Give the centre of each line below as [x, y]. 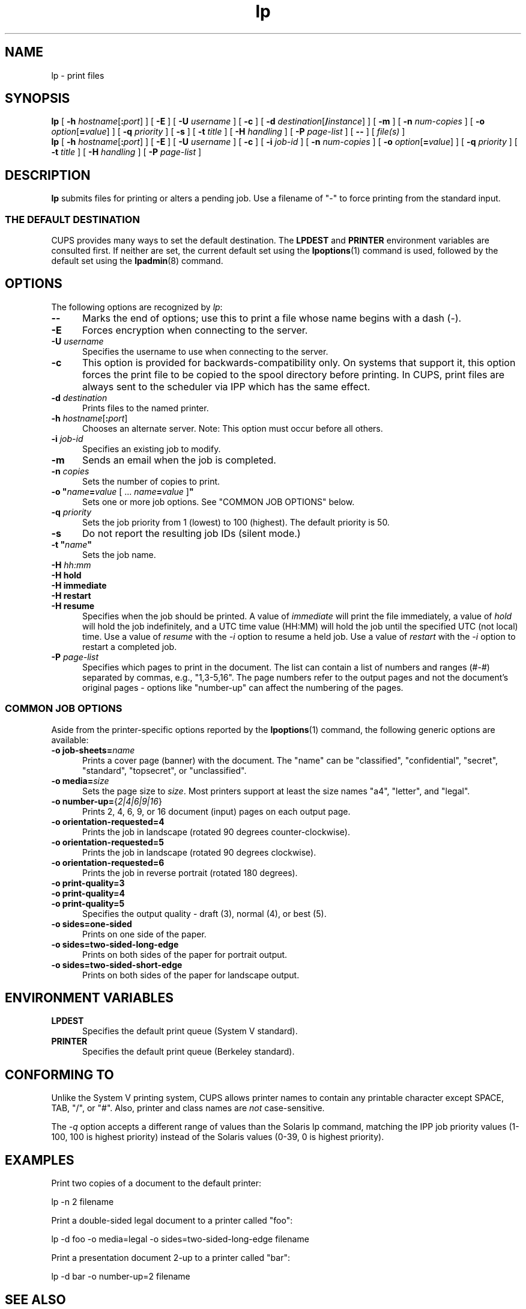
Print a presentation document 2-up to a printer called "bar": [171, 1258]
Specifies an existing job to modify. [152, 449]
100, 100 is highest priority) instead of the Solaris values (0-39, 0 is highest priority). [218, 1137]
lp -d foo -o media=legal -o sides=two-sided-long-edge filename [180, 1239]
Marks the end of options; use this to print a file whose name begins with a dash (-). [272, 318]
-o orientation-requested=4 [108, 821]
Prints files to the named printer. [146, 408]
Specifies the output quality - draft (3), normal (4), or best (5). [204, 913]
